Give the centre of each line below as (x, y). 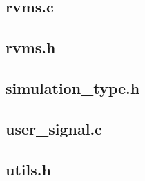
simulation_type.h (73, 87)
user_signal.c (54, 128)
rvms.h (31, 47)
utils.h (28, 169)
